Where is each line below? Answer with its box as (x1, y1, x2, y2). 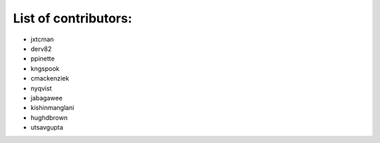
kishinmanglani (30, 104, 75, 112)
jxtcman (30, 35, 54, 43)
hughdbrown (30, 113, 68, 122)
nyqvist (30, 84, 52, 93)
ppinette (30, 55, 56, 63)
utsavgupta (30, 123, 63, 132)
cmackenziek (30, 74, 70, 83)
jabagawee (30, 93, 63, 102)
